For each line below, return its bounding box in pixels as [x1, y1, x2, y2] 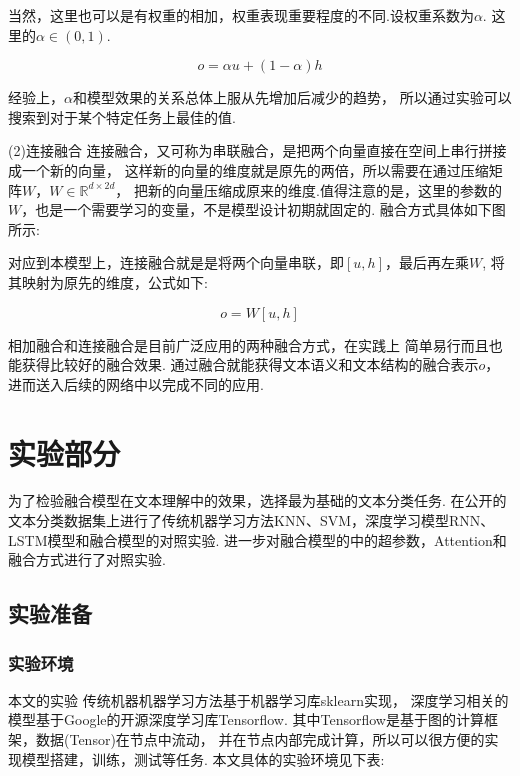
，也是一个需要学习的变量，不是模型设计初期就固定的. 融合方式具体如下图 [21, 199, 506, 220]
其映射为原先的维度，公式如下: [8, 271, 208, 292]
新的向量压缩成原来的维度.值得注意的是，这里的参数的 [147, 179, 502, 200]
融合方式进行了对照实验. [8, 549, 166, 570]
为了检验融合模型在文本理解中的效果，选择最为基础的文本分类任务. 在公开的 [8, 490, 507, 511]
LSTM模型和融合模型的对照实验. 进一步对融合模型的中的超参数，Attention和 [8, 529, 507, 550]
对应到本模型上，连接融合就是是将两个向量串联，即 [8, 252, 344, 273]
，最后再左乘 [384, 252, 469, 273]
